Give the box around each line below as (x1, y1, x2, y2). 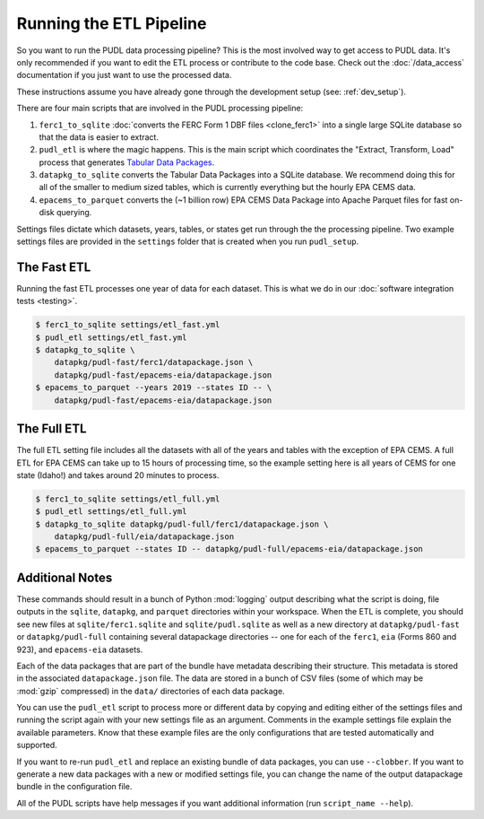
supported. (16, 740, 57, 751)
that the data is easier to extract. (39, 131, 159, 143)
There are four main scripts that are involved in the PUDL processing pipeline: (16, 103, 304, 114)
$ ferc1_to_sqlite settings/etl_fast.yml (35, 319, 220, 330)
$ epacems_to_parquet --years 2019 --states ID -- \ (35, 382, 272, 393)
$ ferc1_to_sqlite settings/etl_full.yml (35, 493, 220, 504)
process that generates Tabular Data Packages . (39, 157, 215, 168)
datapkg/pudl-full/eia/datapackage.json (54, 532, 235, 542)
